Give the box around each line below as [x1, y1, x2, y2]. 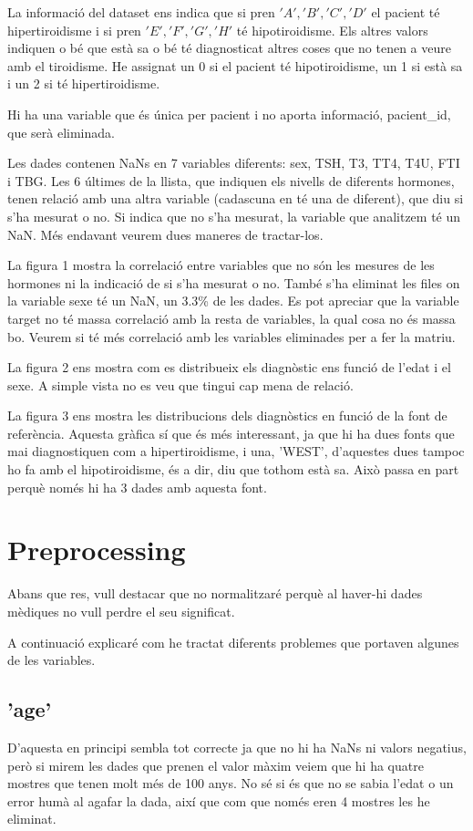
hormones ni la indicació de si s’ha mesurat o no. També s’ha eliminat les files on [7, 273, 460, 292]
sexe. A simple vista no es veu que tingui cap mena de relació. [7, 375, 354, 394]
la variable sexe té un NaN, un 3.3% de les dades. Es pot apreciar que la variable [7, 291, 459, 310]
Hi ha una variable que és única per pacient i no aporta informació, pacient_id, [7, 104, 451, 123]
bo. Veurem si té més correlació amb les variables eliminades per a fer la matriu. [7, 327, 456, 346]
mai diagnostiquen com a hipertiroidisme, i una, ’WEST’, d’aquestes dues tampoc [7, 441, 465, 461]
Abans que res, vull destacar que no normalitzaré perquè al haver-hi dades [7, 584, 423, 603]
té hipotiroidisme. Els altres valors [236, 20, 428, 39]
